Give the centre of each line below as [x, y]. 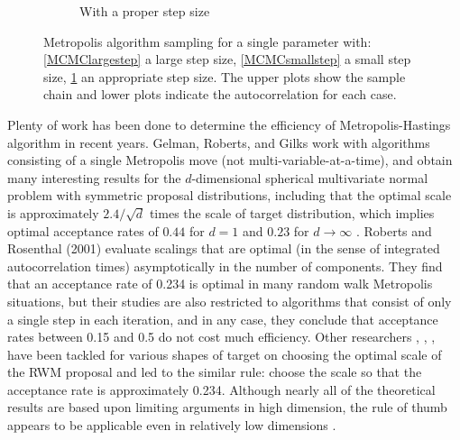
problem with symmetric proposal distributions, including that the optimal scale [230, 195]
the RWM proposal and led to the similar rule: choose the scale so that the [215, 372]
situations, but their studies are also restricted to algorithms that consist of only [230, 301]
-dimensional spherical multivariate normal [310, 177]
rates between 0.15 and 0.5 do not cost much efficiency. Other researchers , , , [221, 337]
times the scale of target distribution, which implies [292, 212]
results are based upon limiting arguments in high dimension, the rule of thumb [227, 407]
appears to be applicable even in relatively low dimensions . [172, 425]
